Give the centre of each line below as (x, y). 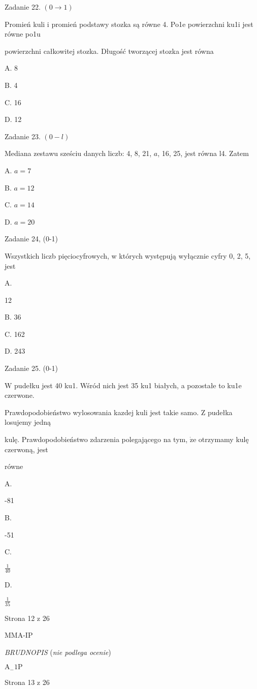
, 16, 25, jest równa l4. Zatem (203, 153)
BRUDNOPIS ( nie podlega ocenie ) (58, 652)
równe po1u (23, 34)
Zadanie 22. (23, 7)
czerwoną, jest (26, 449)
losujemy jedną (28, 422)
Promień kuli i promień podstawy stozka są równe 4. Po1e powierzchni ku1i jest (129, 24)
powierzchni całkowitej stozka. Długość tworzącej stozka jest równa (109, 51)
